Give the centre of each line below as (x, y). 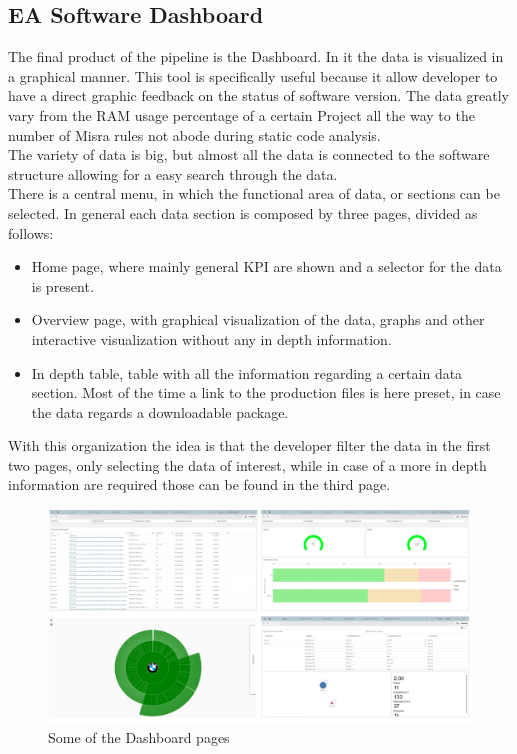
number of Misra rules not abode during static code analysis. (194, 134)
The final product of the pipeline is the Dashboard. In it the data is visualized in (256, 56)
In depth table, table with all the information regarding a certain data (247, 372)
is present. (62, 285)
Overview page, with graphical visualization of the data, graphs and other (258, 319)
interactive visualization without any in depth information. (211, 338)
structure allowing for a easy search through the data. (173, 173)
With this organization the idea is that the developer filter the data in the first (249, 445)
